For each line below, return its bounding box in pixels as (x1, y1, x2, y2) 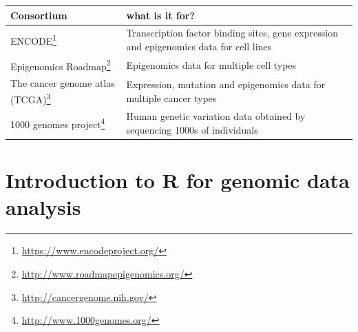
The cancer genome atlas (10, 76, 115, 90)
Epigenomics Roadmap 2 (10, 56, 111, 73)
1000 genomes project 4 (10, 115, 105, 131)
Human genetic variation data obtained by (126, 109, 306, 123)
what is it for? (126, 8, 196, 22)
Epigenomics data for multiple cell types (126, 57, 297, 72)
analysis (6, 193, 81, 221)
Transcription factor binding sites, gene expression (126, 25, 338, 40)
